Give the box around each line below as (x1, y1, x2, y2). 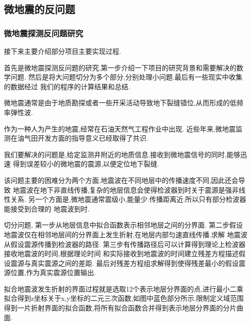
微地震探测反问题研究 (4, 27, 83, 39)
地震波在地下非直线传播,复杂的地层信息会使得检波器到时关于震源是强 (13, 184, 232, 195)
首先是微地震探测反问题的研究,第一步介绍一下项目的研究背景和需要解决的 (4, 62, 236, 72)
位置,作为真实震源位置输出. (10, 267, 96, 277)
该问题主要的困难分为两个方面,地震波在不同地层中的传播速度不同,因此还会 (4, 175, 238, 185)
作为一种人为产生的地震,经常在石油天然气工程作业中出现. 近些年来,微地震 (4, 123, 236, 133)
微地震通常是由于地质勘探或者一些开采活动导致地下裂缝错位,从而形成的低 (4, 97, 236, 108)
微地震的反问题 (4, 1, 75, 16)
